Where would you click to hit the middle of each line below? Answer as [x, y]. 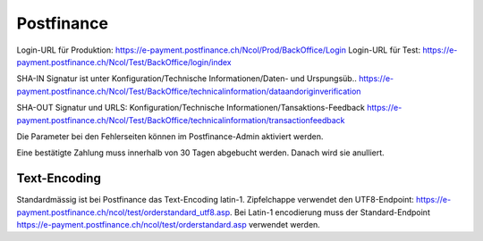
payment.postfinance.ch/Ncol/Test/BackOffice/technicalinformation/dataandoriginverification [189, 91]
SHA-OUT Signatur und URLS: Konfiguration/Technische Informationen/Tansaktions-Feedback [191, 108]
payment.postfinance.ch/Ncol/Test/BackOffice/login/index [124, 62]
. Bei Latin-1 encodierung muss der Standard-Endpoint [330, 212]
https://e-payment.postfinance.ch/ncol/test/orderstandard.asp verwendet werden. [169, 224]
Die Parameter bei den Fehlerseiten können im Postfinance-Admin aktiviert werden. [170, 136]
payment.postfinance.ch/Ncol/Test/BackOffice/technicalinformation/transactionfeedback [181, 120]
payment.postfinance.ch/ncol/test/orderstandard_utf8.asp [123, 212]
